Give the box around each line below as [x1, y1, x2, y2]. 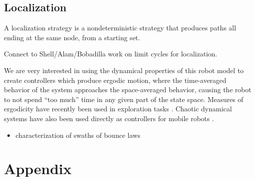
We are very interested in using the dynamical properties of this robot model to [4, 65, 244, 75]
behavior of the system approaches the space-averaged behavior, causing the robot [4, 84, 252, 95]
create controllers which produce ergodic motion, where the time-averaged [4, 75, 227, 85]
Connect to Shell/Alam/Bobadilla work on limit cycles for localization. [4, 49, 217, 59]
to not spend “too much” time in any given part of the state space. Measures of [4, 94, 243, 104]
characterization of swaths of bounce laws [15, 129, 141, 140]
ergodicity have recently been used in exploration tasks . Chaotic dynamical [4, 103, 232, 114]
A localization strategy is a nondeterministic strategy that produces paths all [4, 23, 236, 33]
